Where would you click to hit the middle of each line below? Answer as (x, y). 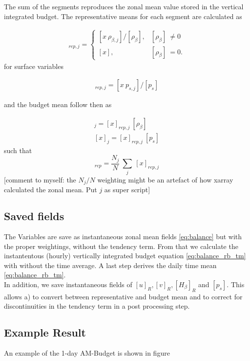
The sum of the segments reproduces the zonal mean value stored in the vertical (124, 6)
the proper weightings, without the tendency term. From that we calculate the (121, 246)
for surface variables (34, 66)
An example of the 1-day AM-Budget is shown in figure (87, 353)
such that (18, 150)
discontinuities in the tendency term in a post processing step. (97, 306)
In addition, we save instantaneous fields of (68, 284)
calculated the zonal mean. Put (51, 190)
